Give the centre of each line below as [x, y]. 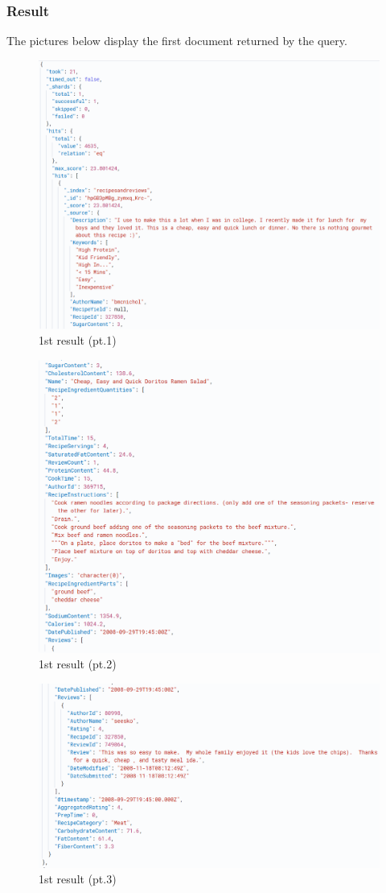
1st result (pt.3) [78, 879]
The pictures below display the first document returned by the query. [177, 41]
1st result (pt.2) [78, 664]
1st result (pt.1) [78, 340]
